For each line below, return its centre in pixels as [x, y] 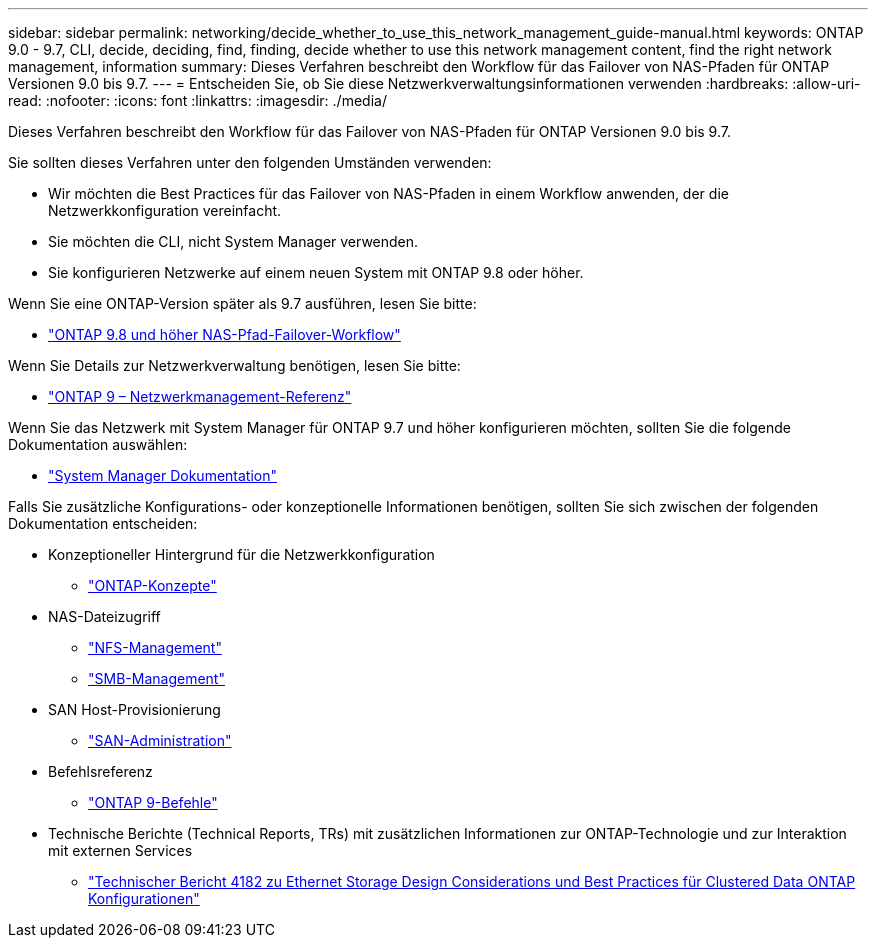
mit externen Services [120, 850]
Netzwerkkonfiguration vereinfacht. [165, 210]
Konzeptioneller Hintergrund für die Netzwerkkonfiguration [241, 554]
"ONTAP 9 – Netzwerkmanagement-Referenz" [200, 396]
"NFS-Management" [155, 647]
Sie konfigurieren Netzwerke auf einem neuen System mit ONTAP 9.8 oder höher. [316, 272]
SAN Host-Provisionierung [134, 709]
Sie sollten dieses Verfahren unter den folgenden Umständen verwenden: [250, 162]
